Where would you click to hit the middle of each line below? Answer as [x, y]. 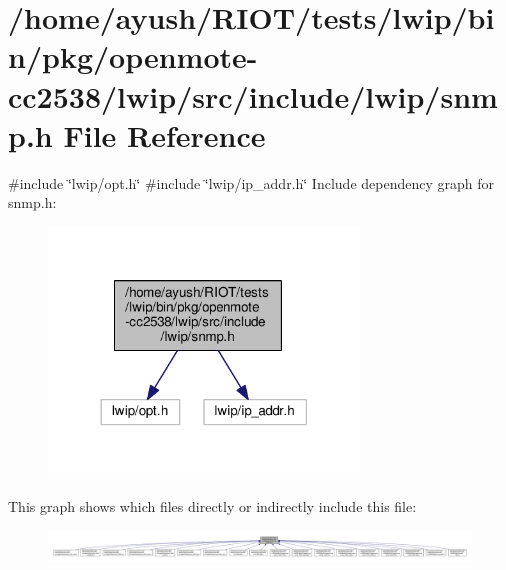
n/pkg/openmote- [133, 56]
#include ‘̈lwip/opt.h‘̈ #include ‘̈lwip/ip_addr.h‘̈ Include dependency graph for [251, 182]
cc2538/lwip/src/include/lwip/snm [253, 95]
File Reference [164, 134]
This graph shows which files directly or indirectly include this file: [212, 506]
